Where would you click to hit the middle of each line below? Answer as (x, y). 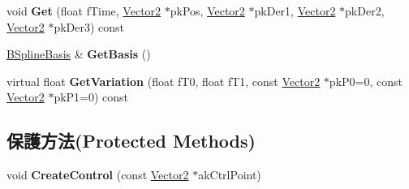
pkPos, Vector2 (207, 11)
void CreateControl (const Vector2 (98, 175)
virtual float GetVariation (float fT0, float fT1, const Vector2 (164, 81)
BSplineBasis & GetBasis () (79, 54)
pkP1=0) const (91, 97)
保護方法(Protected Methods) (131, 141)
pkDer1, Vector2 (295, 11)
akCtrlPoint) (230, 175)
